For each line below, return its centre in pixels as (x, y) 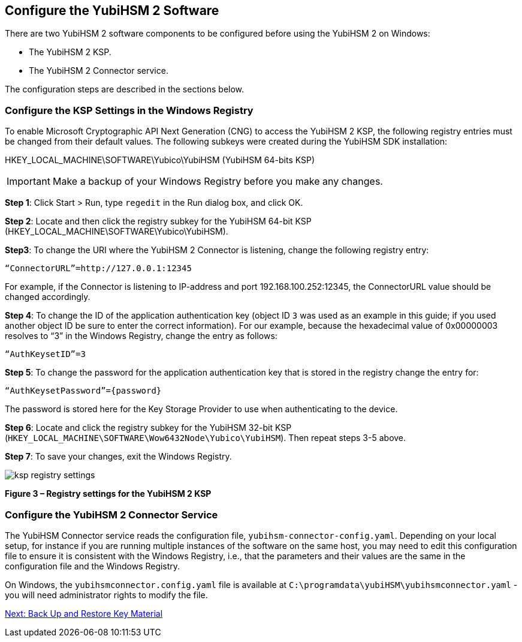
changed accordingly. (48, 297)
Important (28, 181)
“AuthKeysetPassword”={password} (83, 391)
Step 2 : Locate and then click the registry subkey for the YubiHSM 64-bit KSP (158, 221)
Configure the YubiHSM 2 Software (112, 10)
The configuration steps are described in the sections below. (125, 89)
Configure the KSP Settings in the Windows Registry (129, 110)
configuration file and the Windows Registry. (93, 566)
